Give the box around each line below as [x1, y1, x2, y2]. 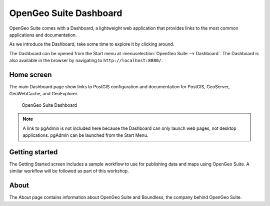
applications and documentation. [9, 32, 77, 38]
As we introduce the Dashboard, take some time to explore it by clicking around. [9, 41, 174, 47]
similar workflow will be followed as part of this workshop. [9, 168, 129, 174]
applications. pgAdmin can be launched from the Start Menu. [22, 132, 148, 138]
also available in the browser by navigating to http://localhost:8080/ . [9, 58, 163, 64]
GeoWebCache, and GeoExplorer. [9, 91, 78, 97]
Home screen [9, 70, 52, 79]
